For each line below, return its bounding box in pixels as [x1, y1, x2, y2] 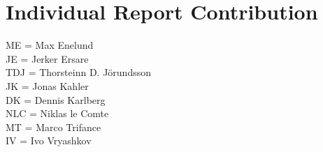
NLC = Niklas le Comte [6, 106, 109, 121]
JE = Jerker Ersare [6, 51, 89, 66]
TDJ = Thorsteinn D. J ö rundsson [6, 65, 151, 79]
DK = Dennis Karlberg [6, 92, 106, 107]
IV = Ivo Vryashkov [6, 133, 92, 148]
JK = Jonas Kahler [6, 78, 89, 93]
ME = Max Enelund [6, 38, 94, 52]
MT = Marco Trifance [6, 119, 101, 134]
